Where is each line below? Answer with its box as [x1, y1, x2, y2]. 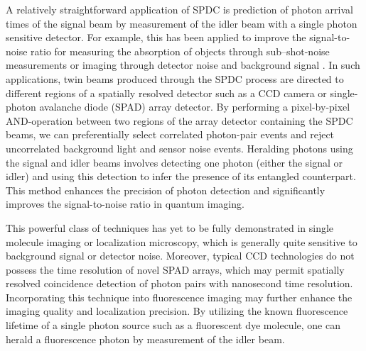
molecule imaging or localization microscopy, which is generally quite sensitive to [6, 234, 357, 249]
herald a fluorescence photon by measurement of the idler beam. [6, 331, 285, 346]
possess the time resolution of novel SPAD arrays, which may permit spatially [6, 262, 345, 277]
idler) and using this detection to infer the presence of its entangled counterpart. [6, 169, 356, 184]
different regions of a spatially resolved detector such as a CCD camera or [6, 85, 327, 100]
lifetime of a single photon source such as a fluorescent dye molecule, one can [6, 318, 340, 333]
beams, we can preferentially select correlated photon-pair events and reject [6, 127, 335, 142]
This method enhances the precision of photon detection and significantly [6, 182, 325, 197]
